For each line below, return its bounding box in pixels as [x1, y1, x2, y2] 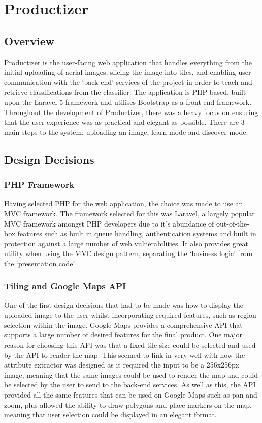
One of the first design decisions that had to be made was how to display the [4, 299, 244, 310]
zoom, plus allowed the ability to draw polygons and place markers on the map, [4, 399, 252, 410]
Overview [4, 33, 55, 48]
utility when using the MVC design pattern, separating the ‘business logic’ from [4, 248, 253, 259]
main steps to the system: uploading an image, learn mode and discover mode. [4, 126, 248, 137]
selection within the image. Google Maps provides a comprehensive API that [4, 319, 243, 330]
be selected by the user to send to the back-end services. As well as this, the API [4, 379, 256, 390]
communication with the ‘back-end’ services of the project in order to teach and [4, 76, 252, 87]
